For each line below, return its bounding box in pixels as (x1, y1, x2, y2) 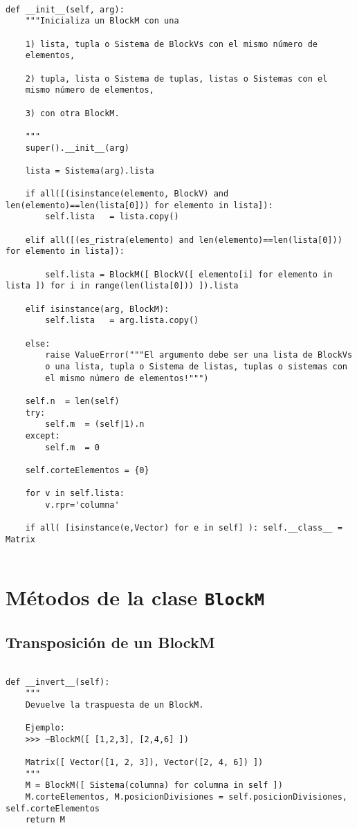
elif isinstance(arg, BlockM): (25, 304, 170, 314)
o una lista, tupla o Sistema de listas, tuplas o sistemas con (45, 362, 347, 371)
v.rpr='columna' (45, 499, 120, 510)
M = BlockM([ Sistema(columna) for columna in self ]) (25, 780, 283, 791)
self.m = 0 (45, 442, 100, 452)
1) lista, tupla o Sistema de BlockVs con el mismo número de (25, 39, 318, 49)
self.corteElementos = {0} (25, 465, 149, 475)
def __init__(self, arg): (6, 4, 125, 15)
